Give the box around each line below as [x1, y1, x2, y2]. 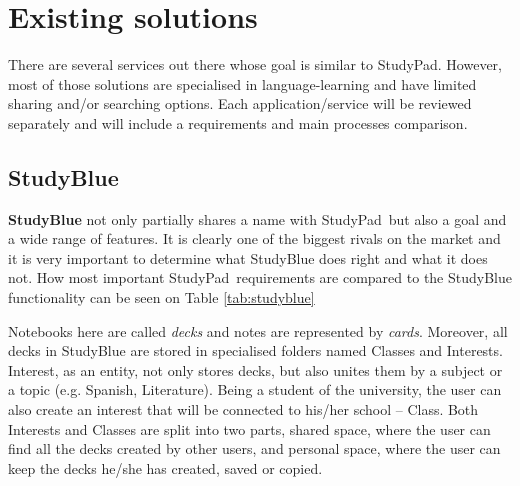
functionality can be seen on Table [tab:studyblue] [8, 287, 315, 308]
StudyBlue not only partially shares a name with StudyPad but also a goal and [8, 208, 507, 229]
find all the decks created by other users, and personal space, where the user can [8, 438, 501, 459]
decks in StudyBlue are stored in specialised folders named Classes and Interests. [8, 340, 503, 361]
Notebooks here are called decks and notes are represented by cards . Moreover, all [8, 320, 508, 341]
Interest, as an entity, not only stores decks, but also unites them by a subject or [8, 359, 503, 380]
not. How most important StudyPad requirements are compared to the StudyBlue [8, 267, 512, 288]
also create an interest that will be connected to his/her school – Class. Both [8, 399, 479, 420]
